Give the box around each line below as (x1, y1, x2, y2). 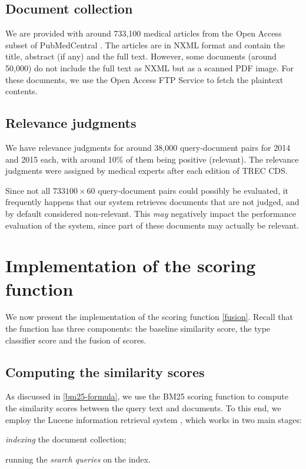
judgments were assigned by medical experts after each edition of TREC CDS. (5, 164, 288, 177)
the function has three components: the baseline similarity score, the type (5, 322, 271, 335)
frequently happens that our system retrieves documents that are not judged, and (5, 196, 300, 208)
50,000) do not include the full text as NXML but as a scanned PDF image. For (5, 61, 294, 74)
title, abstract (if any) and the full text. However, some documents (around (5, 50, 277, 62)
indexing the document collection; (5, 433, 127, 445)
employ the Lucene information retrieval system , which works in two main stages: (5, 413, 302, 425)
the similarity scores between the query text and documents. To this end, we (5, 402, 281, 414)
